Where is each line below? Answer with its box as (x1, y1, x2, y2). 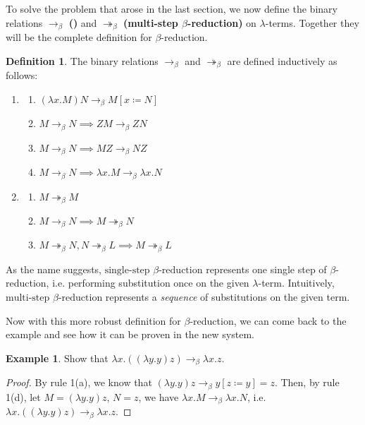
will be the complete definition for (6, 30, 152, 44)
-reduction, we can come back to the (190, 313, 347, 328)
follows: (6, 68, 38, 83)
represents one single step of (206, 261, 327, 276)
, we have (138, 389, 179, 404)
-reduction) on (187, 15, 256, 30)
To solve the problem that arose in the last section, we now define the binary (6, 1, 338, 16)
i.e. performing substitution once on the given (52, 275, 249, 290)
